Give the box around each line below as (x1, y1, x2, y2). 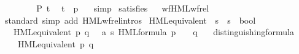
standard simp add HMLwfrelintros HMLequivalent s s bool (4, 13, 256, 26)
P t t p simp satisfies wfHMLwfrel (36, 2, 209, 14)
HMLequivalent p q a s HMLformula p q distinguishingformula (13, 25, 294, 38)
